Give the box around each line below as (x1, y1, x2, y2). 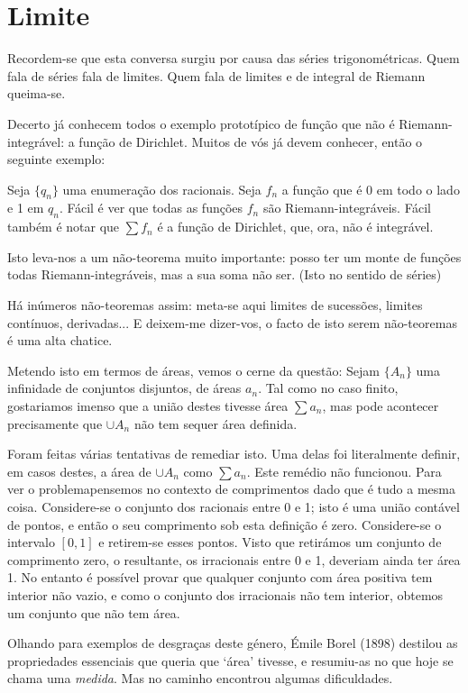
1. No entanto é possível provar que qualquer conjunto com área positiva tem (7, 568, 433, 587)
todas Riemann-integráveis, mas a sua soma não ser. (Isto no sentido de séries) (7, 265, 442, 284)
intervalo (7, 533, 55, 552)
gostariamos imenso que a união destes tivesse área (7, 397, 289, 415)
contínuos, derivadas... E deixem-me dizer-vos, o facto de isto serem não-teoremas (7, 313, 457, 332)
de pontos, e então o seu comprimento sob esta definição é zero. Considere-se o (7, 515, 442, 533)
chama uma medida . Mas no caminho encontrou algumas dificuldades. (7, 669, 393, 688)
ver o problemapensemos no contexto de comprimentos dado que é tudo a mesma (7, 479, 455, 498)
